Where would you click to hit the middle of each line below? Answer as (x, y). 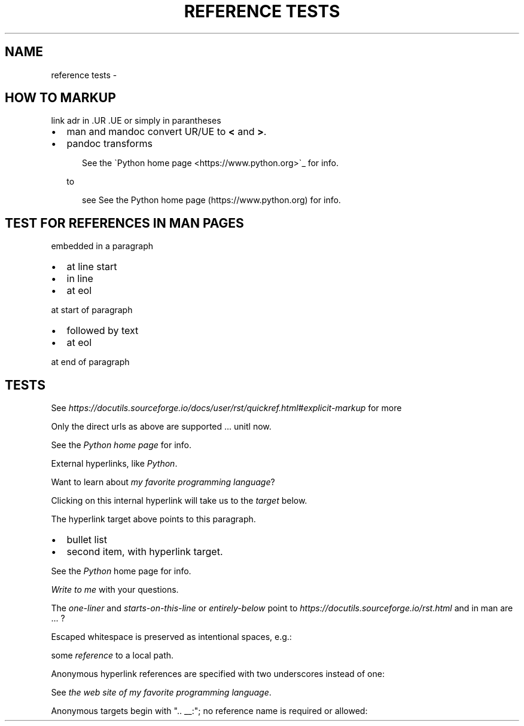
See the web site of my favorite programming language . (161, 693)
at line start (92, 267)
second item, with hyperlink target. (145, 552)
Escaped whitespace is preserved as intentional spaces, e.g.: (171, 637)
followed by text (103, 331)
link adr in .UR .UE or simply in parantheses (136, 121)
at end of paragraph (90, 362)
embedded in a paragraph (102, 246)
